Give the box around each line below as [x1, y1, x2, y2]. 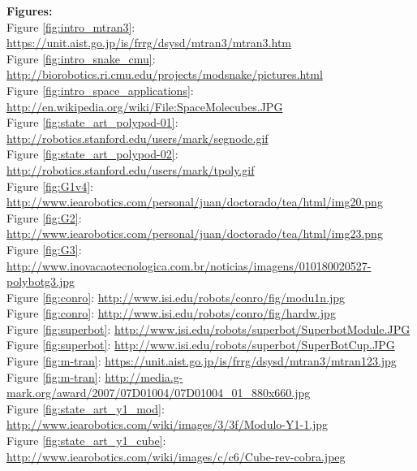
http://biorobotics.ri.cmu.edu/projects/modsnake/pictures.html [6, 66, 323, 83]
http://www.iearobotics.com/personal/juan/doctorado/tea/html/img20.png [6, 193, 383, 210]
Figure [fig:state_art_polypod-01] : [6, 114, 178, 131]
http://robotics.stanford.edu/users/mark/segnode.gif [6, 129, 269, 146]
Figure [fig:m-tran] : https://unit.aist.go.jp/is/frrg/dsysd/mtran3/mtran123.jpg [6, 352, 397, 369]
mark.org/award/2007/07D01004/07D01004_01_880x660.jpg [6, 384, 311, 401]
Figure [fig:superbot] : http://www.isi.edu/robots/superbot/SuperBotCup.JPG [6, 336, 395, 353]
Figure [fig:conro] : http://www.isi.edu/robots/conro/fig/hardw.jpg [6, 305, 336, 322]
